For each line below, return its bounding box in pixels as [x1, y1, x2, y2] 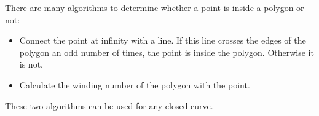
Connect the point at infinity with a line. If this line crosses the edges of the [19, 34, 306, 47]
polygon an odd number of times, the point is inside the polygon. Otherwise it [19, 45, 314, 58]
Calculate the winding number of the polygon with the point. [19, 78, 250, 91]
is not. [19, 58, 43, 71]
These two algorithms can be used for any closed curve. [5, 99, 213, 112]
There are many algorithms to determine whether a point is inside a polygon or [5, 1, 304, 14]
